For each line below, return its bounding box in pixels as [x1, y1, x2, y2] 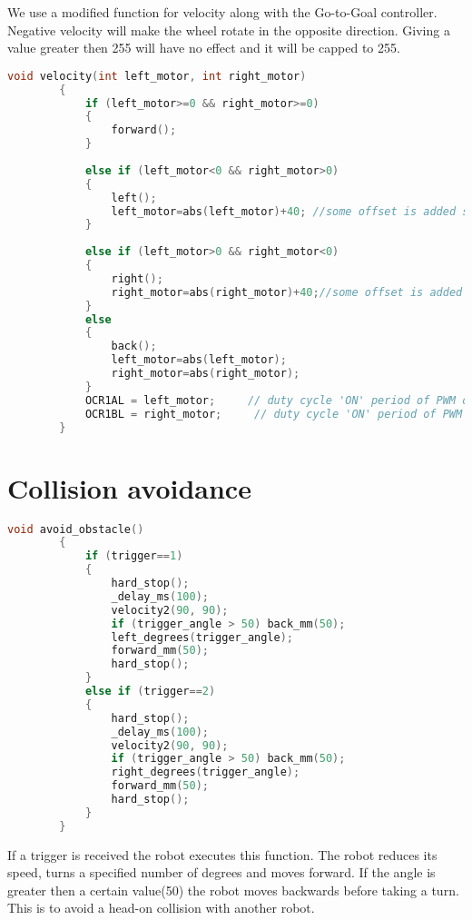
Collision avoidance [7, 469, 251, 506]
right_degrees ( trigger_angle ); [111, 766, 300, 779]
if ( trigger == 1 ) [84, 549, 183, 563]
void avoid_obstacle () [7, 522, 144, 536]
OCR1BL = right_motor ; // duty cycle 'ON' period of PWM [84, 407, 463, 420]
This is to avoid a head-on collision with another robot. [7, 898, 315, 917]
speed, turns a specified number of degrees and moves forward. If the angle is [7, 863, 436, 882]
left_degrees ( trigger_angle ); [111, 630, 294, 644]
